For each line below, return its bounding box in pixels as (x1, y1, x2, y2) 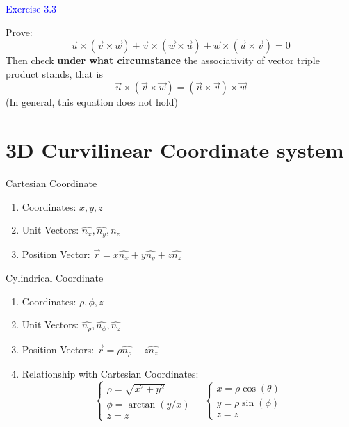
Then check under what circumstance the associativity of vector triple (6, 53, 320, 67)
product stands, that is (6, 66, 103, 81)
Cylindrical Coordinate (6, 271, 104, 285)
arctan (128, 399, 156, 410)
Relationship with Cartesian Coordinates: (22, 366, 199, 381)
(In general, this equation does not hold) (6, 95, 178, 109)
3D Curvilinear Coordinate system (6, 136, 344, 164)
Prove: (6, 24, 33, 39)
